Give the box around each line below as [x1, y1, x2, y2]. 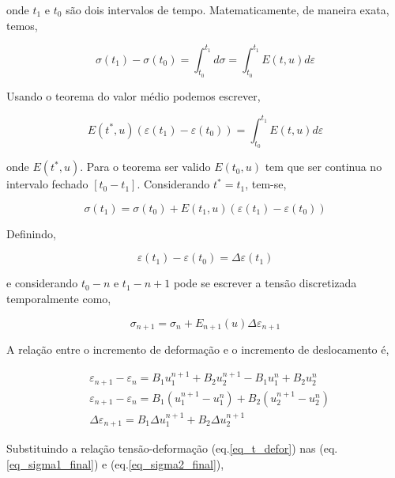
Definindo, [6, 225, 56, 241]
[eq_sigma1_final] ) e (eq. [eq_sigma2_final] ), [6, 455, 224, 472]
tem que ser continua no [265, 158, 382, 175]
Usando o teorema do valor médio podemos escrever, [6, 87, 261, 104]
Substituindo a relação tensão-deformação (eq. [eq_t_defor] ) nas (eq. [6, 440, 338, 457]
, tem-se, [245, 176, 287, 192]
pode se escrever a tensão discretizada [173, 275, 357, 291]
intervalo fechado [6, 176, 88, 192]
